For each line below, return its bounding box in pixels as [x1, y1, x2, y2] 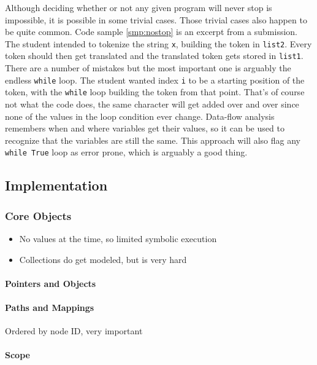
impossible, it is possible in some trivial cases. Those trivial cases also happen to [5, 13, 307, 26]
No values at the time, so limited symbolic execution [19, 232, 217, 245]
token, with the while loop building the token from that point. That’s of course [5, 85, 305, 98]
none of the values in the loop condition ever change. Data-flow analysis [5, 109, 275, 122]
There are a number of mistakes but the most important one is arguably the [5, 61, 291, 74]
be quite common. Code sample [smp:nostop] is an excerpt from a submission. [5, 25, 297, 38]
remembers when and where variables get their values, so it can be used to [5, 122, 285, 135]
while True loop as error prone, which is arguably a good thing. [5, 146, 248, 159]
